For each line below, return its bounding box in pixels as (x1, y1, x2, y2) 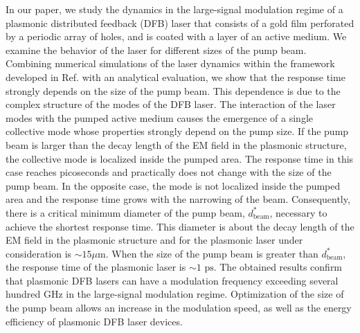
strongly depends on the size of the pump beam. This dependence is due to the (6, 83, 341, 98)
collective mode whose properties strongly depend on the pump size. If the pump (6, 124, 349, 138)
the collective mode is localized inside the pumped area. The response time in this (6, 151, 354, 165)
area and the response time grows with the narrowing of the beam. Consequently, (6, 192, 350, 206)
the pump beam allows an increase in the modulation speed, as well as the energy (6, 300, 352, 315)
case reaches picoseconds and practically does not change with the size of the (6, 165, 332, 179)
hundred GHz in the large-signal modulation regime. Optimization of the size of (6, 287, 344, 301)
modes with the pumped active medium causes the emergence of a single (6, 110, 313, 125)
